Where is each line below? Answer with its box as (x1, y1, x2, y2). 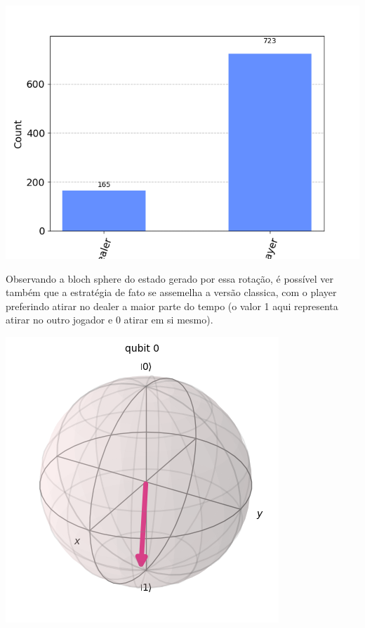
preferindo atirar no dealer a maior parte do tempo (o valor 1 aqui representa (6, 298, 338, 313)
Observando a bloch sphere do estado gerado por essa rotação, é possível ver (6, 271, 334, 286)
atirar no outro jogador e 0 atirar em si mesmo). (6, 312, 213, 327)
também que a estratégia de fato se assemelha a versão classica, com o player (6, 285, 337, 300)
